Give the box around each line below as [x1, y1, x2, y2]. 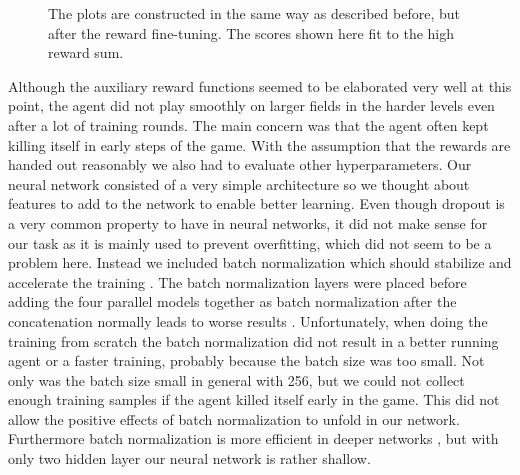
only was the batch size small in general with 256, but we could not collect [8, 369, 465, 390]
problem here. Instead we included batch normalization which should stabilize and [8, 252, 512, 273]
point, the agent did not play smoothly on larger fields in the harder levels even [8, 95, 495, 116]
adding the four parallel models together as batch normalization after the [8, 291, 457, 312]
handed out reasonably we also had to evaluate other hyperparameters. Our [8, 154, 472, 175]
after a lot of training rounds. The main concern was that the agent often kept [8, 114, 489, 135]
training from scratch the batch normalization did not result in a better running [8, 330, 499, 351]
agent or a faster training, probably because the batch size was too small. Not [8, 350, 485, 371]
